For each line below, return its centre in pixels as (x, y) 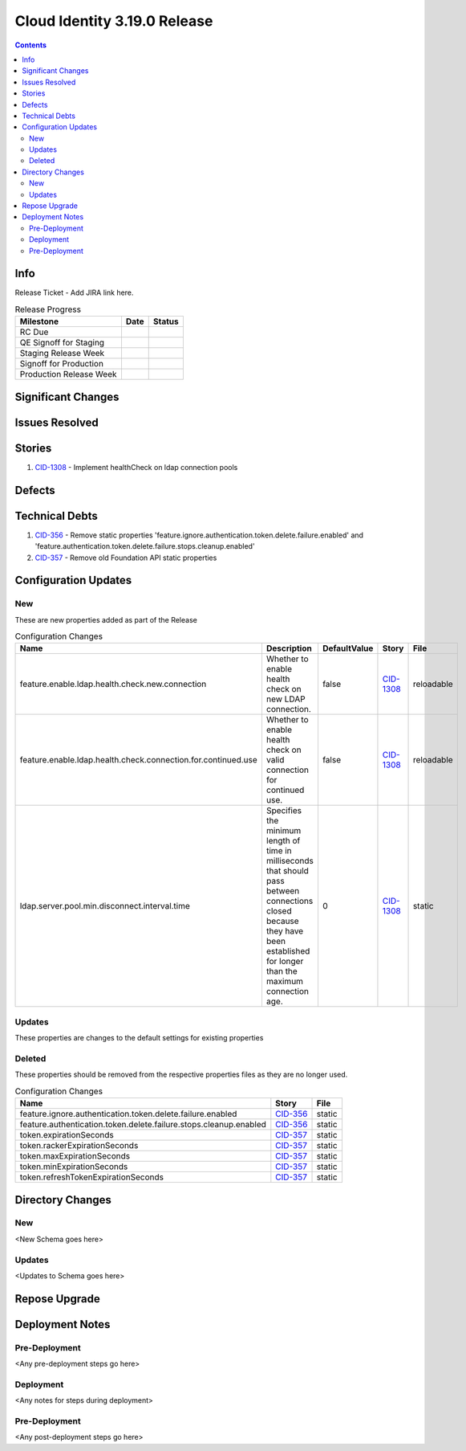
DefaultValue (348, 648)
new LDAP (286, 699)
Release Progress (48, 309)
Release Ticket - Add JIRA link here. (74, 292)
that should (287, 871)
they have (285, 931)
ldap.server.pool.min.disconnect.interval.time (105, 906)
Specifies (284, 811)
